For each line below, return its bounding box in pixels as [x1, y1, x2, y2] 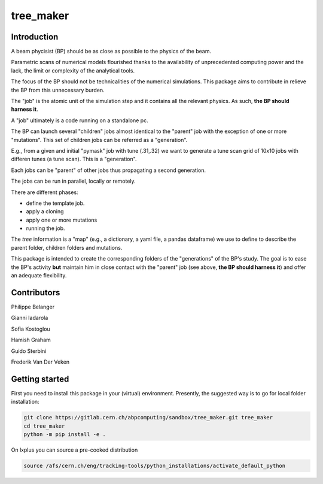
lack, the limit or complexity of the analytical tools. [11, 66, 135, 74]
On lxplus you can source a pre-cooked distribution [11, 446, 138, 453]
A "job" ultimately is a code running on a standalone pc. [11, 117, 149, 124]
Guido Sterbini [11, 347, 47, 355]
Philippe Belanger [11, 303, 55, 310]
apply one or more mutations [26, 216, 97, 223]
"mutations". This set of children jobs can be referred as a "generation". [11, 136, 188, 143]
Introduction [11, 32, 59, 42]
